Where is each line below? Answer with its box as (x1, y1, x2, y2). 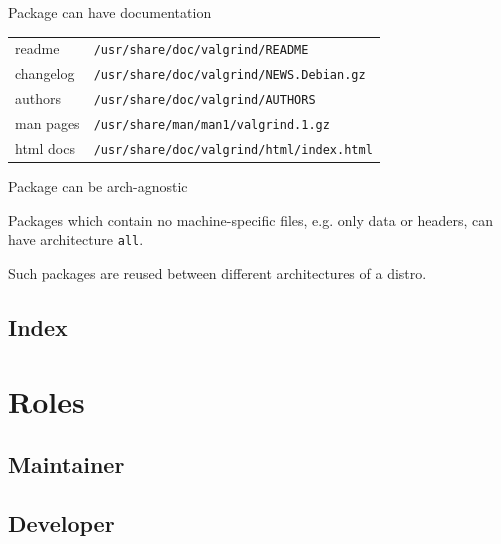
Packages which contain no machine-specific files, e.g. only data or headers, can (8, 209, 494, 230)
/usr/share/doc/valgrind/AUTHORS (93, 93, 316, 108)
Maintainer (8, 449, 125, 480)
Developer (8, 507, 115, 538)
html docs (15, 138, 75, 158)
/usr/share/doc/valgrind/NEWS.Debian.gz (93, 68, 366, 83)
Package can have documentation (8, 2, 212, 22)
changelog (15, 63, 75, 84)
